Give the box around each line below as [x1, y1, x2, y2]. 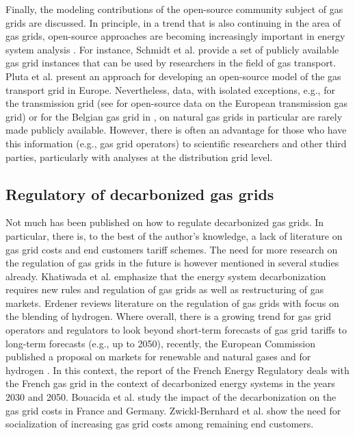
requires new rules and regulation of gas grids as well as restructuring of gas [5, 282, 324, 297]
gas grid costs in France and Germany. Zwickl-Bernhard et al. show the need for [5, 403, 341, 417]
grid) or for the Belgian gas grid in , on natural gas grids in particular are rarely [5, 109, 343, 123]
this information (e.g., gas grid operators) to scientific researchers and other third [5, 136, 347, 150]
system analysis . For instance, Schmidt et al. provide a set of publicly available [5, 42, 339, 56]
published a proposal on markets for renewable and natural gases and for [5, 349, 311, 364]
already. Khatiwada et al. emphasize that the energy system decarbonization [5, 269, 326, 283]
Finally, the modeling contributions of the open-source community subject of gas [5, 2, 343, 16]
